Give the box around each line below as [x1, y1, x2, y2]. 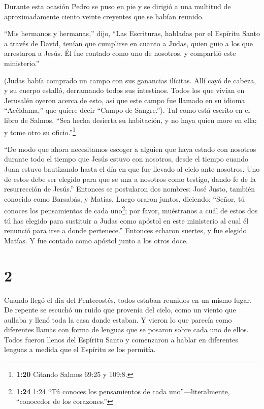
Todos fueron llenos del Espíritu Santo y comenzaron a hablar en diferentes [4, 334, 238, 344]
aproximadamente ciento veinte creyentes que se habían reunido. [4, 11, 204, 21]
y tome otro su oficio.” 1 [4, 125, 76, 137]
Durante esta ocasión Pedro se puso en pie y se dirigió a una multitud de [4, 1, 231, 11]
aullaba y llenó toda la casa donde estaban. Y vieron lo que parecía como [4, 314, 232, 325]
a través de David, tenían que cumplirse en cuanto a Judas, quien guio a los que [4, 38, 253, 48]
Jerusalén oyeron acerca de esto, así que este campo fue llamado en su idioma [4, 95, 245, 105]
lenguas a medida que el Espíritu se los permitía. [4, 344, 156, 355]
